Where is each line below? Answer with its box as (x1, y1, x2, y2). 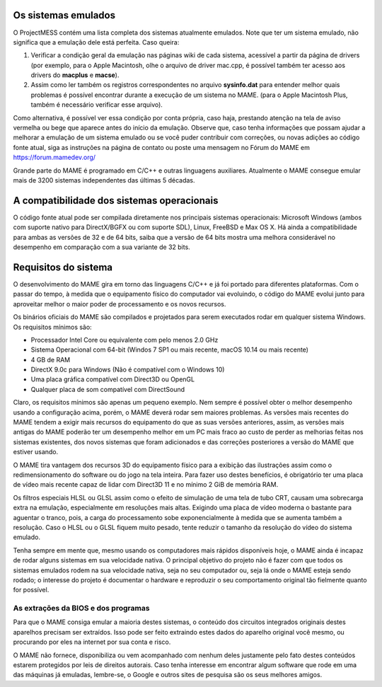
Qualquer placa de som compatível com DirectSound (30, 385, 185, 393)
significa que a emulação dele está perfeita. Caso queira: (13, 37, 180, 46)
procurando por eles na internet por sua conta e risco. (13, 637, 171, 647)
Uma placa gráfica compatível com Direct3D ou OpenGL (30, 375, 195, 383)
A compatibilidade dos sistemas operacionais (13, 195, 219, 207)
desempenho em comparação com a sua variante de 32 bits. (13, 243, 190, 251)
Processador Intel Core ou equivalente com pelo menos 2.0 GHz (30, 335, 219, 344)
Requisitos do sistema (13, 261, 113, 273)
